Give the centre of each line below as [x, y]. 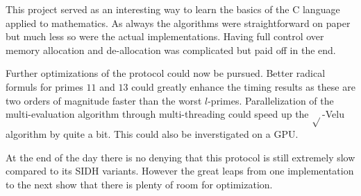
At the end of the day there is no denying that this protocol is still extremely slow [180, 157]
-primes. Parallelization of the [271, 100]
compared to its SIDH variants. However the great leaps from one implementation [180, 171]
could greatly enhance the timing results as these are [243, 86]
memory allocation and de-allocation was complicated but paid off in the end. [171, 50]
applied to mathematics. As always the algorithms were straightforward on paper [178, 23]
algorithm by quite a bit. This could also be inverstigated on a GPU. [152, 133]
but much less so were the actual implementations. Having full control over [165, 36]
